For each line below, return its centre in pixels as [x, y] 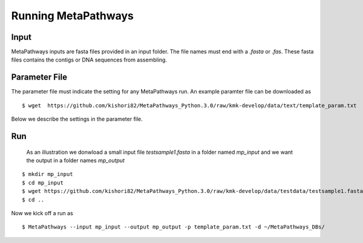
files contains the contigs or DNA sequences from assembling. [89, 60]
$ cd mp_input [43, 183]
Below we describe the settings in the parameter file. [77, 119]
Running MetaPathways [73, 16]
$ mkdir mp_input [47, 174]
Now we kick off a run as [42, 213]
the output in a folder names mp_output [76, 160]
